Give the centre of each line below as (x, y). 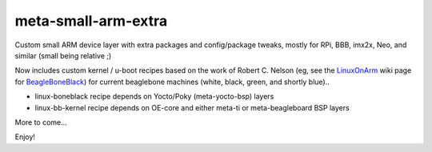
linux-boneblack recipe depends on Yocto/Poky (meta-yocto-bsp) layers (154, 97)
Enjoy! (25, 137)
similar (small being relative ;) (63, 55)
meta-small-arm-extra (91, 21)
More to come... (41, 122)
